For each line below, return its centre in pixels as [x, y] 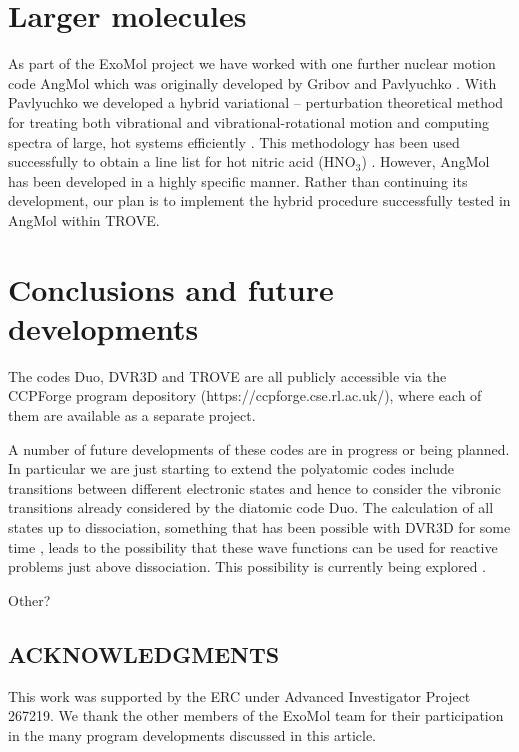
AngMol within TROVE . [84, 219]
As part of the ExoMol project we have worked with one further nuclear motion [252, 63]
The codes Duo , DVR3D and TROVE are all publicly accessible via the [227, 375]
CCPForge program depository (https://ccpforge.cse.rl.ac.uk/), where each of [245, 395]
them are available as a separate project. [132, 414]
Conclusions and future [171, 288]
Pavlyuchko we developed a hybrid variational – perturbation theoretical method [256, 102]
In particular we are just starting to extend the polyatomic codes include [231, 468]
